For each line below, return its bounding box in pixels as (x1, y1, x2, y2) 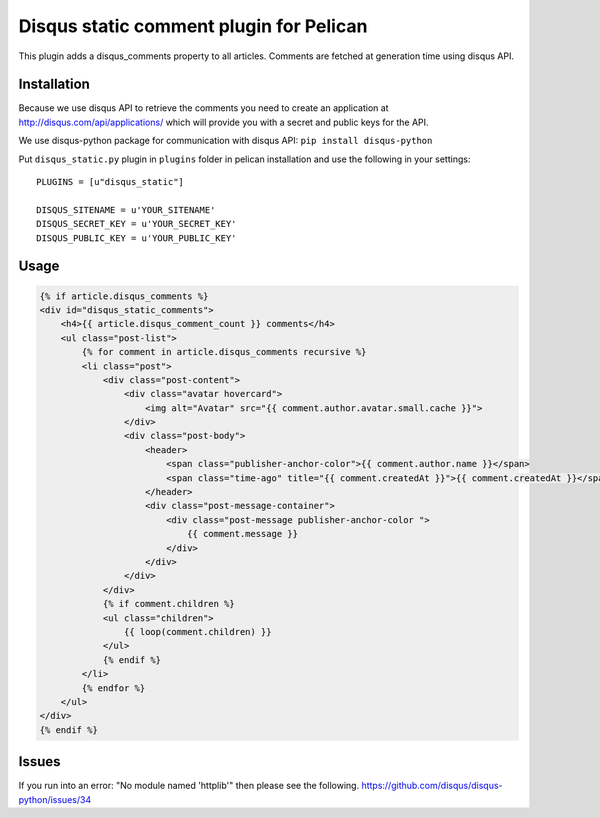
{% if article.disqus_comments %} (39, 290, 209, 302)
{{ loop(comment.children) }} (123, 626, 272, 637)
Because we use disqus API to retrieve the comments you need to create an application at (18, 102, 389, 114)
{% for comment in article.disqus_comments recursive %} (81, 346, 367, 358)
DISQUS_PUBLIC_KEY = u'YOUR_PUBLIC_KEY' (36, 232, 237, 244)
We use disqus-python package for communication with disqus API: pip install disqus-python (18, 135, 433, 147)
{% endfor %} (81, 682, 146, 694)
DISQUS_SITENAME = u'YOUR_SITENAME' (36, 204, 216, 215)
